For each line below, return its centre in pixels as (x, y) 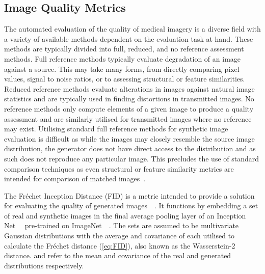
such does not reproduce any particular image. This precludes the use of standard (132, 158)
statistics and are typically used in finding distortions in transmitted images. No (129, 99)
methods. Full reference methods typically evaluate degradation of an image (123, 58)
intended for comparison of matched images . (75, 179)
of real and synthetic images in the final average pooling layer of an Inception (125, 215)
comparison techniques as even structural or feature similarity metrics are (119, 168)
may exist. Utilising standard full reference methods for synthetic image (116, 129)
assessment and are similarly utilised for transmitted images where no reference (128, 118)
